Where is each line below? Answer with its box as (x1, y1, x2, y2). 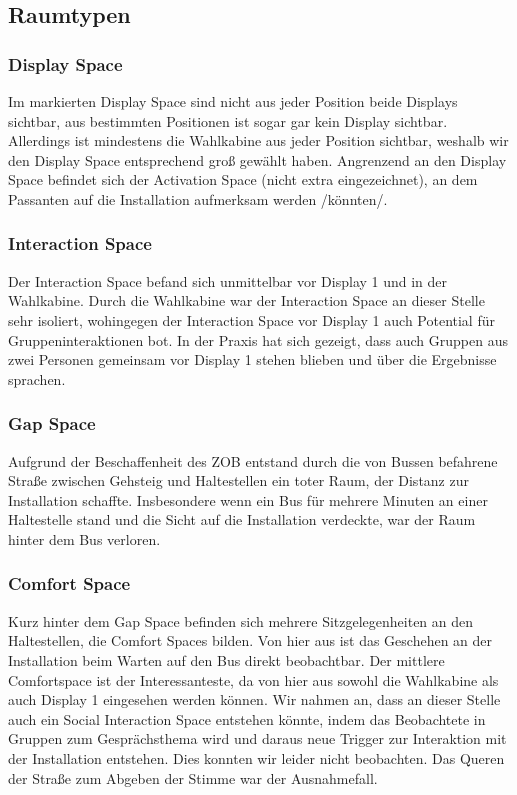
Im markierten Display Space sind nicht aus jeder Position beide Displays (8, 91, 458, 111)
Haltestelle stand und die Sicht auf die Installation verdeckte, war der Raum (8, 509, 476, 530)
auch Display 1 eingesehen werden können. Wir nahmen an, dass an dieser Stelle (8, 689, 501, 710)
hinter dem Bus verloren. (8, 528, 161, 549)
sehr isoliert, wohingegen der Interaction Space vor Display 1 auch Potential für (8, 309, 495, 330)
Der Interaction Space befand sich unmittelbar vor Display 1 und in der (8, 270, 448, 291)
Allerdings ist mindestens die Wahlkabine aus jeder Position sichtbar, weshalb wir (8, 130, 509, 151)
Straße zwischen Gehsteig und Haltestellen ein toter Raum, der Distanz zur (8, 470, 469, 491)
